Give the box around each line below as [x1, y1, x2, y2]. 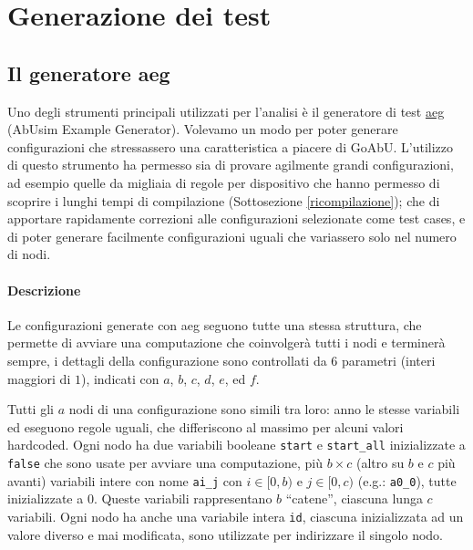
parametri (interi [342, 350, 436, 369]
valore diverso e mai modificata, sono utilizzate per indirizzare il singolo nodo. [7, 524, 443, 544]
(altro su [355, 452, 405, 472]
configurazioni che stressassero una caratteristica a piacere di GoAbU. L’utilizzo [7, 137, 454, 156]
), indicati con [80, 368, 159, 388]
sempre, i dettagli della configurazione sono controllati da [7, 350, 327, 369]
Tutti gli [7, 400, 54, 419]
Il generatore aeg [7, 58, 170, 87]
